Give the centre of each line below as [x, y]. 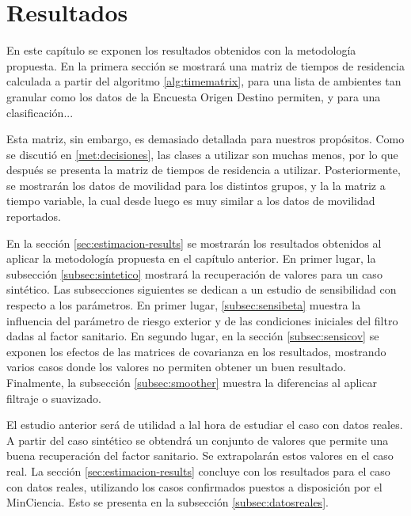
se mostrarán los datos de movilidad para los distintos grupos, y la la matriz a [196, 185]
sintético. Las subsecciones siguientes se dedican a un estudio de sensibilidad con [202, 289]
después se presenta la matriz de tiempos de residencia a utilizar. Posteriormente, [204, 170]
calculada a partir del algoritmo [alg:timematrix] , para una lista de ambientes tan [204, 81]
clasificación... [40, 112]
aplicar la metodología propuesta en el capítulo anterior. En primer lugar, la [191, 258]
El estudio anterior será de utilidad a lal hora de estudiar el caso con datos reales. [205, 425]
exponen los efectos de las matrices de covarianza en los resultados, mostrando [196, 351]
